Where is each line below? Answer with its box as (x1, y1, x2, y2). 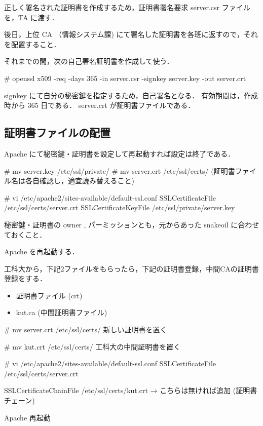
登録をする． (4, 273, 47, 284)
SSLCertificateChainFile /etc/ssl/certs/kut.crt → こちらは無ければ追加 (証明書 (4, 385, 257, 396)
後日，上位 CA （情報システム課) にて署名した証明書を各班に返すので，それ (4, 29, 258, 40)
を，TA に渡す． (4, 12, 59, 22)
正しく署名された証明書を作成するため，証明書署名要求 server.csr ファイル (4, 2, 250, 12)
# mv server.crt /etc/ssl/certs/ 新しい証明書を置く (4, 324, 167, 335)
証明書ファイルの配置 (4, 125, 110, 140)
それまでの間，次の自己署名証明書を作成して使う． (4, 56, 174, 66)
